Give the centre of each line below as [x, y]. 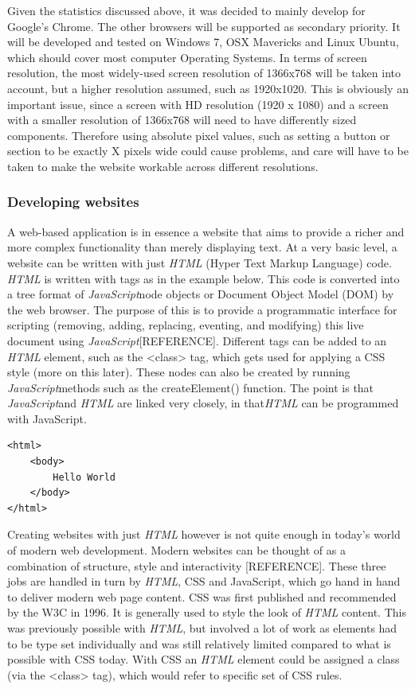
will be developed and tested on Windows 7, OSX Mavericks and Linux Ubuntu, [203, 42]
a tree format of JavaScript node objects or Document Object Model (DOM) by [201, 294]
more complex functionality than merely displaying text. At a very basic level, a [202, 247]
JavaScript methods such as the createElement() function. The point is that [191, 387]
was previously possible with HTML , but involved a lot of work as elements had [202, 628]
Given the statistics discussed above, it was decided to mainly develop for [186, 10]
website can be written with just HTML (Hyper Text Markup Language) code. [200, 262]
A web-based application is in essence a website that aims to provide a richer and [206, 231]
